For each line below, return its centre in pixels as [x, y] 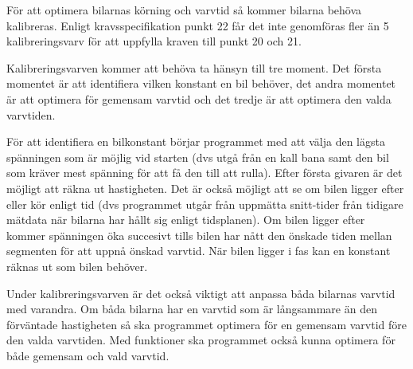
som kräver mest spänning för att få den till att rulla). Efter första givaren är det [205, 173]
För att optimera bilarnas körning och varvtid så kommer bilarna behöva [184, 10]
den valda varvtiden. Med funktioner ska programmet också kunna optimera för [201, 340]
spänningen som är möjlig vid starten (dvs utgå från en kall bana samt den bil [198, 157]
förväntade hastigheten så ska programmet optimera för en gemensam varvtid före [207, 324]
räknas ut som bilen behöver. [77, 266]
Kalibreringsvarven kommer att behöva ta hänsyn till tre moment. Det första [194, 67]
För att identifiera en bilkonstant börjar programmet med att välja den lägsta [196, 141]
